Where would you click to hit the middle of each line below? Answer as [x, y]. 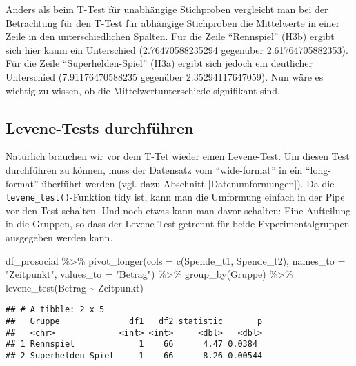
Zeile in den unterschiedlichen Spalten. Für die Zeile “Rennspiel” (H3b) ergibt [170, 36]
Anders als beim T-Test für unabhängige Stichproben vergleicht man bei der [167, 9]
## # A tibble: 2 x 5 [55, 310]
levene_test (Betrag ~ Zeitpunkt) [75, 287]
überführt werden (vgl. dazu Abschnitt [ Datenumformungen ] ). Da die [188, 183]
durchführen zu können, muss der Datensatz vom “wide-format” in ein [154, 169]
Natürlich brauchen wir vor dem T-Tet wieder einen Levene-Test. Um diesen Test [178, 156]
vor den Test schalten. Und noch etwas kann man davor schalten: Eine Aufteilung [178, 210]
